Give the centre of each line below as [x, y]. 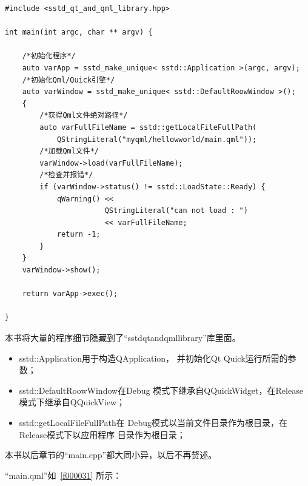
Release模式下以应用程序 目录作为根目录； [102, 434]
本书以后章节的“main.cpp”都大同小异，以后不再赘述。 [111, 455]
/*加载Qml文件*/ [69, 151]
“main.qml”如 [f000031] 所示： [63, 475]
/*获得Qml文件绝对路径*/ [84, 116]
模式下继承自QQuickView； [72, 402]
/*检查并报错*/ [66, 175]
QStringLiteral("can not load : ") [176, 211]
